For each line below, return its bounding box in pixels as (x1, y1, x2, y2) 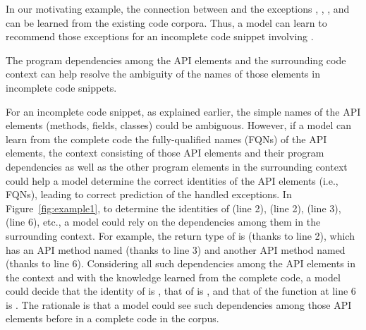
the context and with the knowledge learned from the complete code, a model (6, 269, 341, 284)
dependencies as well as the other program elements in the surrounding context (6, 159, 348, 173)
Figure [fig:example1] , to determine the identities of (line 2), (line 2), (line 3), (6, 200, 341, 215)
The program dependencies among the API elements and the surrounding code (6, 52, 346, 67)
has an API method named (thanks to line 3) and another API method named (6, 242, 346, 257)
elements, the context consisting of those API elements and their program (6, 145, 324, 160)
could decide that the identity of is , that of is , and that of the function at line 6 (6, 283, 356, 298)
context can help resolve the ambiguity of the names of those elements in (6, 66, 320, 81)
